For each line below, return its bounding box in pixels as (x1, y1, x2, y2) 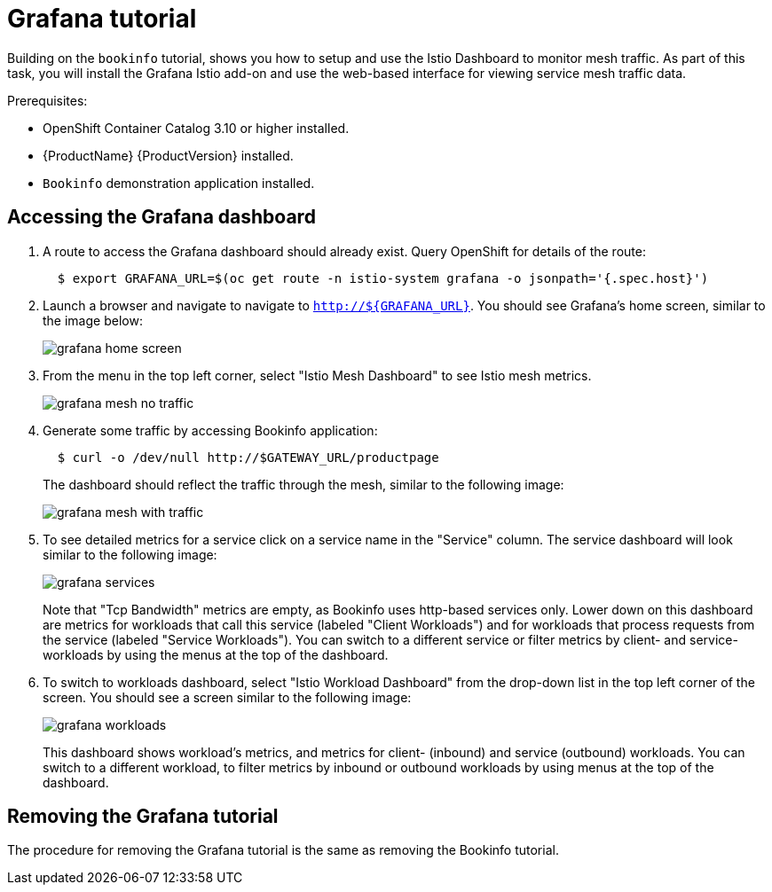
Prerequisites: (7, 92, 88, 108)
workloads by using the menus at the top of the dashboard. (43, 646, 389, 662)
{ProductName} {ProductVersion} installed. (43, 147, 294, 163)
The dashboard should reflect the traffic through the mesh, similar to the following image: (43, 476, 564, 492)
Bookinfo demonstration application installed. (43, 175, 315, 191)
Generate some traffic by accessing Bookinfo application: (43, 422, 378, 438)
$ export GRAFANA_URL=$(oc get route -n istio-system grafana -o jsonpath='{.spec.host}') (57, 270, 709, 286)
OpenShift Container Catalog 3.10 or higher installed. (43, 120, 350, 136)
